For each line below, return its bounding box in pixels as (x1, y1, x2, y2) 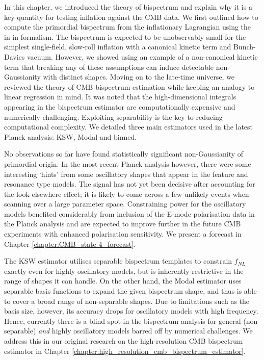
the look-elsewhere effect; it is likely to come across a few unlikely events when (4, 188, 249, 199)
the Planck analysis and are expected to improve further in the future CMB (4, 218, 241, 229)
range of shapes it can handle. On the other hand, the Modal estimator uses (4, 275, 242, 286)
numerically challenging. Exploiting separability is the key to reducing (4, 111, 223, 122)
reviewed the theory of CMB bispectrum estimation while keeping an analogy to (4, 81, 255, 92)
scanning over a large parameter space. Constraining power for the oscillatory (4, 198, 246, 209)
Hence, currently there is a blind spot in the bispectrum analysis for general (4, 315, 241, 326)
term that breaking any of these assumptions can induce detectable (4, 61, 214, 72)
